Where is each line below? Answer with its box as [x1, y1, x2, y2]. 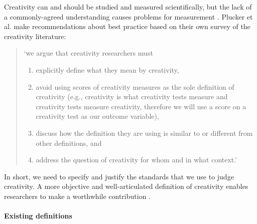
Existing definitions [4, 210, 72, 221]
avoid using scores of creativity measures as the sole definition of [36, 81, 234, 92]
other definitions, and [36, 137, 102, 148]
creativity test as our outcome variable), [36, 111, 159, 121]
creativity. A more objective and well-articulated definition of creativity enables [4, 181, 248, 191]
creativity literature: [4, 31, 66, 41]
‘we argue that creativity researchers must [24, 48, 153, 58]
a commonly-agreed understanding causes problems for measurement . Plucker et [4, 11, 253, 22]
